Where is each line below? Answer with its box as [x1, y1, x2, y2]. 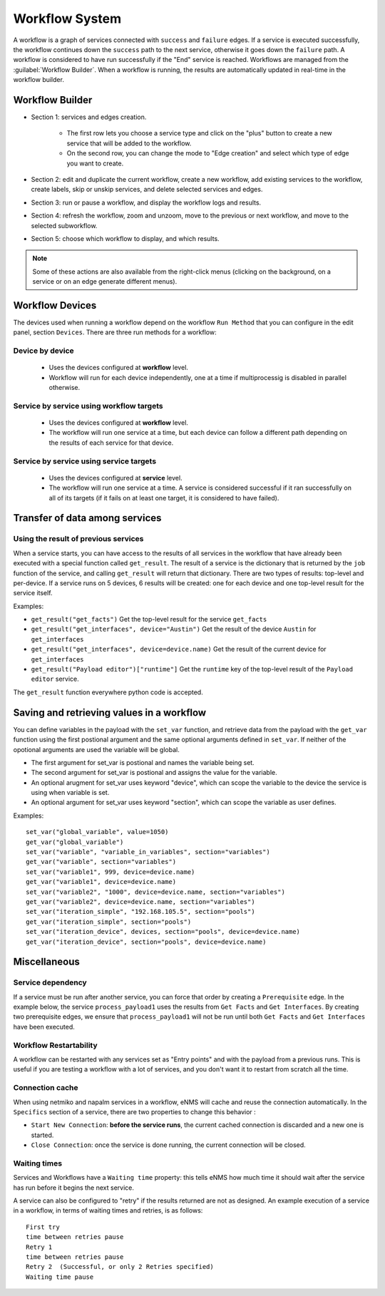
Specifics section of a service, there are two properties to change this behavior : [13, 1107, 256, 1116]
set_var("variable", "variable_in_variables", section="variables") [26, 848, 270, 856]
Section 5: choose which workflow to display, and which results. [31, 234, 220, 242]
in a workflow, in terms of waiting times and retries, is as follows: [13, 1206, 203, 1215]
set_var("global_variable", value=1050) [26, 828, 169, 836]
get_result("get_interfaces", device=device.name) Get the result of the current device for [31, 645, 327, 654]
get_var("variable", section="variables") [26, 858, 177, 866]
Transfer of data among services [13, 512, 162, 524]
